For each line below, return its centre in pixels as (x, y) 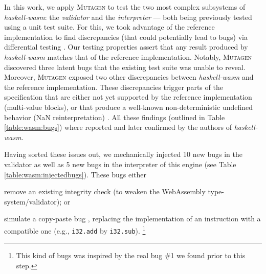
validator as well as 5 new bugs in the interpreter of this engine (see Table (120, 164)
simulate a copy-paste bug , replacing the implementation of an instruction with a (132, 219)
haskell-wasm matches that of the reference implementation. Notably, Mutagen (128, 56)
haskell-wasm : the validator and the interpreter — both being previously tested (128, 17)
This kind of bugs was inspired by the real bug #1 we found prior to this (131, 255)
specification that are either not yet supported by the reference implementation (128, 97)
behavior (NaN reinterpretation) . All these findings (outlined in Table (115, 117)
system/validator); (33, 201)
